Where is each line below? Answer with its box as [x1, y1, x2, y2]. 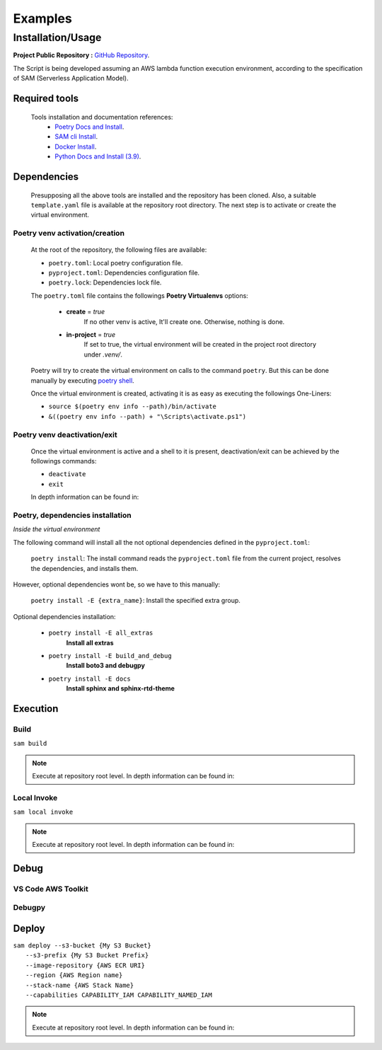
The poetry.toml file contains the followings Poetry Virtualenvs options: [30, 291, 249, 300]
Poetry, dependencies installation [13, 510, 132, 520]
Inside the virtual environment [13, 525, 100, 533]
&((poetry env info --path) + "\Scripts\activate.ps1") [48, 412, 247, 420]
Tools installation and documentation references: [30, 112, 173, 121]
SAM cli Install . [54, 132, 98, 141]
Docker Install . [54, 142, 97, 151]
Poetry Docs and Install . [54, 122, 125, 131]
